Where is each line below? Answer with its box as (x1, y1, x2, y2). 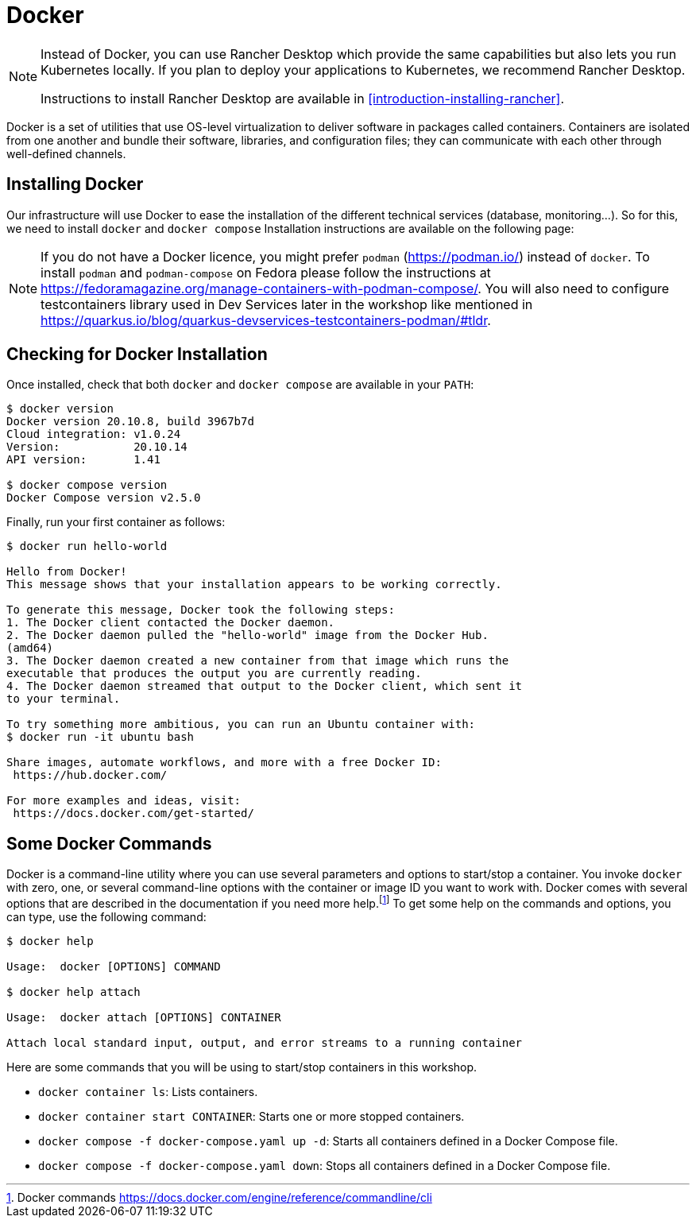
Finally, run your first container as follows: (6, 515, 226, 529)
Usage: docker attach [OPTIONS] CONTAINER (6, 1010, 281, 1024)
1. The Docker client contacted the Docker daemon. (6, 616, 335, 629)
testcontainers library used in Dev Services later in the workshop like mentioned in (41, 296, 533, 312)
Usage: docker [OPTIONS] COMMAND (6, 959, 221, 973)
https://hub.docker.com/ (13, 769, 168, 782)
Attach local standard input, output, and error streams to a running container (6, 1036, 523, 1049)
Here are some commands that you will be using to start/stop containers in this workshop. (6, 1059, 478, 1074)
